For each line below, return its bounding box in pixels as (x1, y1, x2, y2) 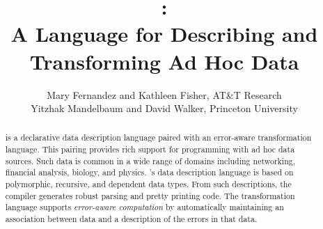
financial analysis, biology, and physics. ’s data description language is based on (5, 166, 294, 178)
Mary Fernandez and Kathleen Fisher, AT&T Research (47, 87, 282, 102)
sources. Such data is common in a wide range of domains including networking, (5, 155, 296, 166)
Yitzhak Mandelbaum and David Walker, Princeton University (31, 101, 298, 116)
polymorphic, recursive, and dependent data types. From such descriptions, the (5, 178, 292, 190)
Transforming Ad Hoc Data (29, 47, 299, 75)
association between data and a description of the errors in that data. (5, 213, 258, 225)
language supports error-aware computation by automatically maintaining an (5, 201, 284, 213)
